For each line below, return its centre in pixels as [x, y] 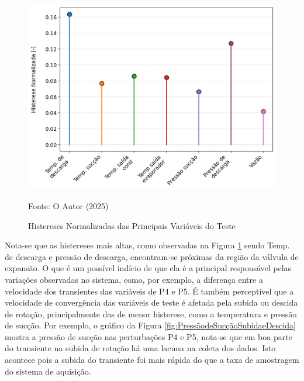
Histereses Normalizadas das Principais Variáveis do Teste [132, 225]
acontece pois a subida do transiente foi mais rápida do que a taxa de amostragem [152, 360]
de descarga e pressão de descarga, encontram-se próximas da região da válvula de [152, 256]
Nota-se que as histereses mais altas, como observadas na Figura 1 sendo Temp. [147, 245]
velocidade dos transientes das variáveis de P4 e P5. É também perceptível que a [149, 291]
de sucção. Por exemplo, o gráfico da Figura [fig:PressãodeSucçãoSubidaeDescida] [150, 325]
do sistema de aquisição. [48, 371]
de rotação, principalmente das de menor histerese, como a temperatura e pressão [151, 314]
